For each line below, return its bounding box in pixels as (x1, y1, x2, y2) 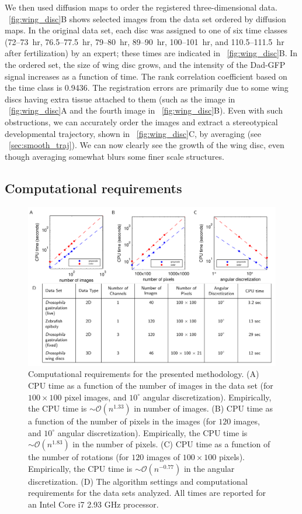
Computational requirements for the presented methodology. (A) (28, 368, 259, 380)
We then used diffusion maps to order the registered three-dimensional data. (5, 1, 277, 13)
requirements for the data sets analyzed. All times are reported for (28, 486, 266, 499)
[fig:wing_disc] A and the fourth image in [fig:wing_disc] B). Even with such (9, 104, 283, 116)
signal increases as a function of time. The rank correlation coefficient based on (5, 70, 287, 82)
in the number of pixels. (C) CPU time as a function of (72, 438, 270, 450)
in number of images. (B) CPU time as (134, 402, 273, 414)
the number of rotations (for (28, 451, 129, 463)
